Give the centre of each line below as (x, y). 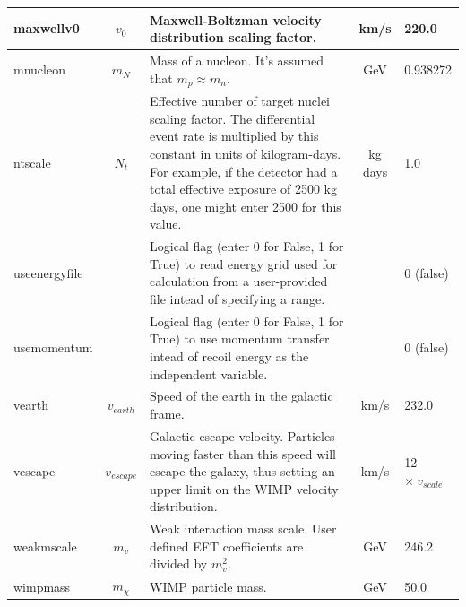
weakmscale (45, 546)
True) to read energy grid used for (244, 263)
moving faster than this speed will (243, 453)
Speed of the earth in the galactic (242, 396)
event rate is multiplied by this (234, 136)
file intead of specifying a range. (237, 299)
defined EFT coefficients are (227, 546)
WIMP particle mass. (208, 586)
